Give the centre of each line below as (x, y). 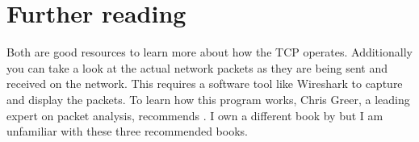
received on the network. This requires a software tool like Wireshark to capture (205, 84)
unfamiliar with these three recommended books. (127, 131)
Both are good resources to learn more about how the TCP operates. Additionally (209, 52)
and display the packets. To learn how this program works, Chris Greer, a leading (208, 99)
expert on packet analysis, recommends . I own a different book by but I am (195, 115)
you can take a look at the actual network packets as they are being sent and (197, 67)
